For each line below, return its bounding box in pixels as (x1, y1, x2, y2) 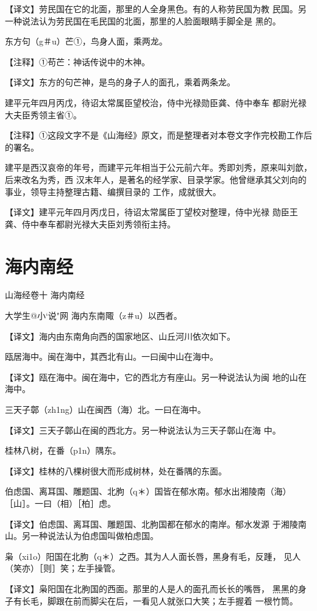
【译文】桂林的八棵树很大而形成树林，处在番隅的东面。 (5, 464, 227, 477)
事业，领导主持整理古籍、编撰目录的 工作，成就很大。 (5, 185, 221, 198)
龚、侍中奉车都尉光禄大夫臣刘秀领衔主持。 (5, 217, 176, 230)
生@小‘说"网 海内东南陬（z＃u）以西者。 (22, 309, 182, 322)
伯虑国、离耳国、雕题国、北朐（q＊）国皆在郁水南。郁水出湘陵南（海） (5, 485, 291, 498)
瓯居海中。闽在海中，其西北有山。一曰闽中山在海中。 (5, 350, 218, 363)
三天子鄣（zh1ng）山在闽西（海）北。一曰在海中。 (5, 403, 206, 415)
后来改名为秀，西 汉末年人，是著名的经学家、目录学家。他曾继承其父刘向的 (5, 173, 307, 185)
